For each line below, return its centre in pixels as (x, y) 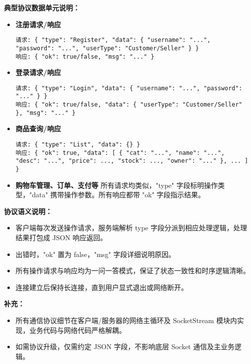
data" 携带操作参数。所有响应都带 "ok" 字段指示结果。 (119, 195)
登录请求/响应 (38, 72)
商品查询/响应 (38, 128)
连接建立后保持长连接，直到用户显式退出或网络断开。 (102, 287)
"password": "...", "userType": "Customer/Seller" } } (107, 48)
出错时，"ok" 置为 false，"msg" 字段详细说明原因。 (95, 254)
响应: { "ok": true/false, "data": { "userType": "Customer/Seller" (129, 105)
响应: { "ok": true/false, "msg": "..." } (85, 56)
